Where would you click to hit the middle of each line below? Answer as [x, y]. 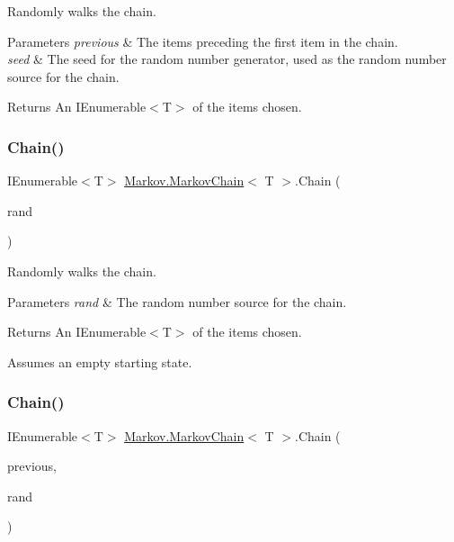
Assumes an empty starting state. [100, 361]
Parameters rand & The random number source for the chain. [177, 301]
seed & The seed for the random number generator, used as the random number [227, 59]
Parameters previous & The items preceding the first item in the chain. [203, 41]
